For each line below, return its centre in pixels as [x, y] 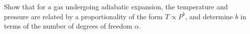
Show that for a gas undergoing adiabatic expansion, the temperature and [116, 6]
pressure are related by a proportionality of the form [83, 16]
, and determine [209, 16]
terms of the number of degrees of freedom [68, 26]
